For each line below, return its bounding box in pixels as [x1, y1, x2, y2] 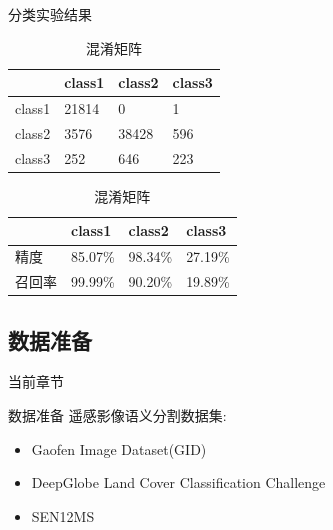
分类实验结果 [8, 4, 92, 24]
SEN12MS [31, 505, 95, 526]
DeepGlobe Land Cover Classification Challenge [31, 472, 326, 493]
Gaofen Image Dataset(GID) [31, 438, 207, 459]
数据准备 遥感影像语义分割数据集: [8, 404, 227, 425]
